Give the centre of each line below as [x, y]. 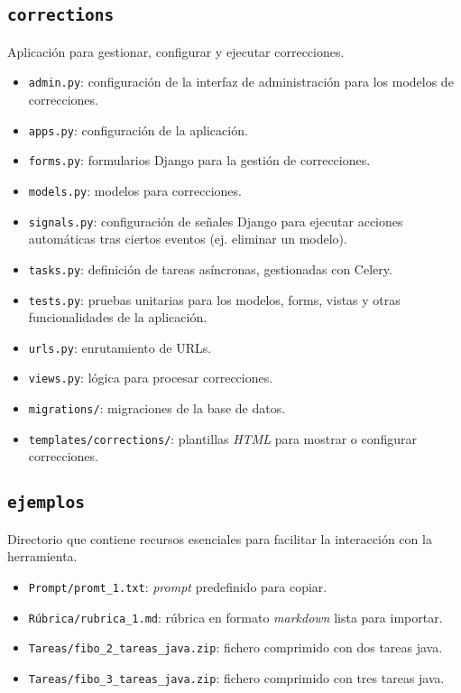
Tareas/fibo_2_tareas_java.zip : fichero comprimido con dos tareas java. [235, 647]
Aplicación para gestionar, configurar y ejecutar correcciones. [176, 51]
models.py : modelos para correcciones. [135, 190]
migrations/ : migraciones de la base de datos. [157, 408]
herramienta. [42, 556]
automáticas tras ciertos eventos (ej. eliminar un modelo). [188, 239]
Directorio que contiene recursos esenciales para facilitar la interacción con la [220, 538]
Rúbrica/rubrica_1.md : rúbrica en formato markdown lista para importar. [235, 617]
